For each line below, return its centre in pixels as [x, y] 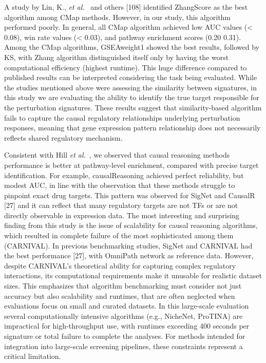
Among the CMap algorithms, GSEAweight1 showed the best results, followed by [132, 47]
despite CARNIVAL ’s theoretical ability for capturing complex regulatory [120, 265]
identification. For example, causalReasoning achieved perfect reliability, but [124, 175]
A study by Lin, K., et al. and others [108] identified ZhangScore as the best [126, 7]
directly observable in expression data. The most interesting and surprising [122, 215]
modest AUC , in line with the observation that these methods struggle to [120, 185]
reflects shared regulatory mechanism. [63, 137]
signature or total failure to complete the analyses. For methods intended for [125, 336]
